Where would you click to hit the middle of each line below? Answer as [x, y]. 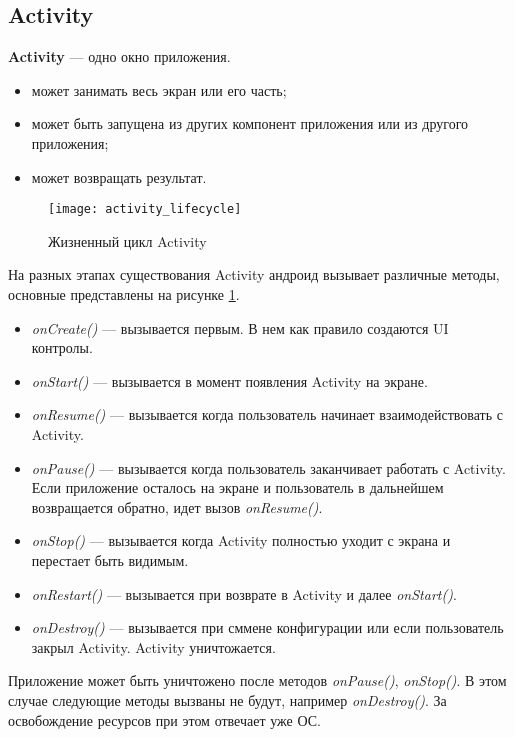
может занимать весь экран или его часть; [159, 89]
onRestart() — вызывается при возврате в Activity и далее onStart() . [244, 593]
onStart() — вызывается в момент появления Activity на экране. [229, 380]
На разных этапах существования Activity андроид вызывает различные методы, [254, 274]
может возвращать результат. [119, 176]
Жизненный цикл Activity [127, 240]
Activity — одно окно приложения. [119, 56]
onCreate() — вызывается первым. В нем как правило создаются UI [240, 327]
